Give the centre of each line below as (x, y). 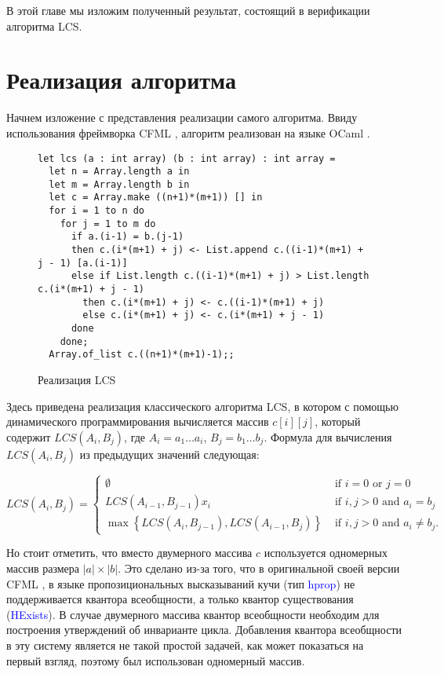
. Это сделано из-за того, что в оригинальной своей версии (259, 568)
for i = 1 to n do (97, 211)
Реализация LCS (77, 379)
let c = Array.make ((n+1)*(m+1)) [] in (156, 198)
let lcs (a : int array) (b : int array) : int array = (187, 158)
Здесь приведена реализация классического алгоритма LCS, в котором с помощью (202, 406)
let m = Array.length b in (119, 184)
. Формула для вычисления (328, 436)
